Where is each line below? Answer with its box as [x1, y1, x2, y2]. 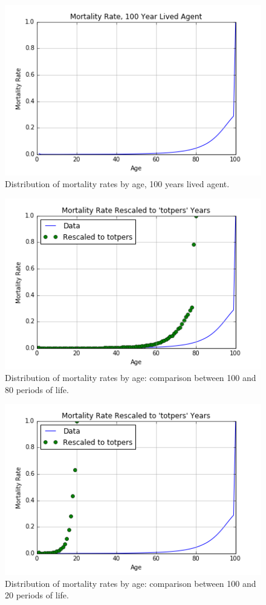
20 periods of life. [5, 589, 69, 601]
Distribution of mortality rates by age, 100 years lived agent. [5, 178, 230, 190]
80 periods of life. [5, 383, 69, 395]
